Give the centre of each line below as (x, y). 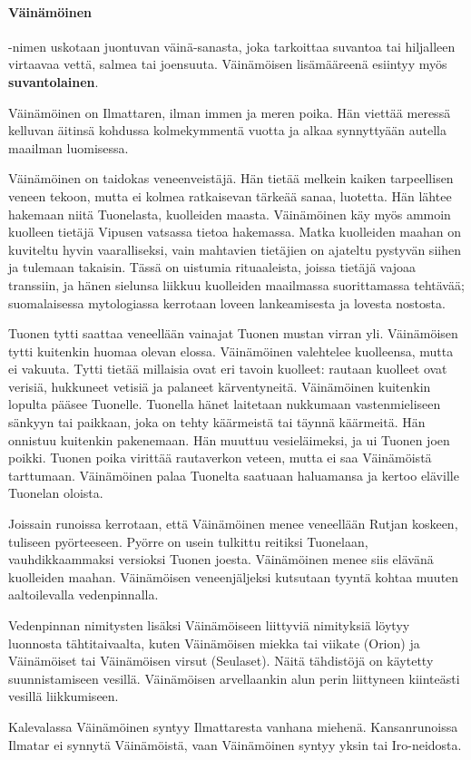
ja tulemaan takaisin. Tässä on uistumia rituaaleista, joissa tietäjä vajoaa (212, 267)
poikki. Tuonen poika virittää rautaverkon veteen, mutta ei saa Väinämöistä (220, 458)
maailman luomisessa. (69, 147)
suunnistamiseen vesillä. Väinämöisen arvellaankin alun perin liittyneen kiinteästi (234, 678)
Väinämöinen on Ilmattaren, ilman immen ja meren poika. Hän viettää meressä (230, 112)
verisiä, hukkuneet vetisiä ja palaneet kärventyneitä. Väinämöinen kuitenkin (220, 386)
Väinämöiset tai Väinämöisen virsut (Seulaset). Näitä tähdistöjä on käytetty (221, 661)
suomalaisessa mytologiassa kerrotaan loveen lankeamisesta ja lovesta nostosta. (227, 302)
